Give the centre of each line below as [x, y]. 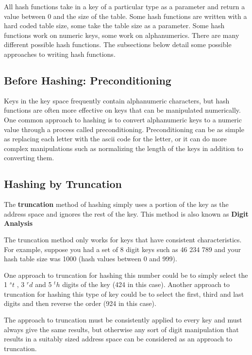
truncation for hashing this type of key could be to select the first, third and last [124, 294]
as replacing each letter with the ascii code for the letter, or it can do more [115, 139]
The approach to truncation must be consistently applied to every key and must [123, 320]
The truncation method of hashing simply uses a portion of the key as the [116, 204]
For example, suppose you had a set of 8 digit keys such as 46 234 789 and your [122, 249]
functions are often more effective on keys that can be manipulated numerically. [122, 110]
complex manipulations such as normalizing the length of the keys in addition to [124, 148]
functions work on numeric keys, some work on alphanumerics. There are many [122, 35]
